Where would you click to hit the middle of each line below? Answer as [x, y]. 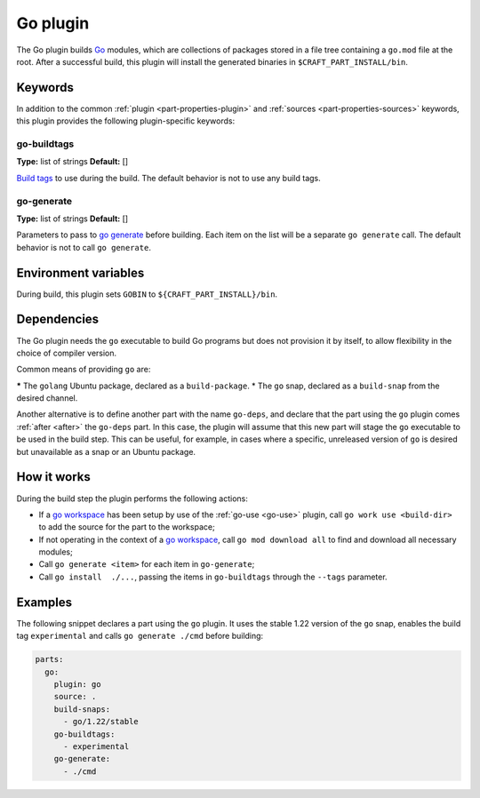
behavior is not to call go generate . [84, 247]
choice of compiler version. [67, 353]
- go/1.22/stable [101, 722]
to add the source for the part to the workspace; [127, 527]
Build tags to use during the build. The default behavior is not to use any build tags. [169, 178]
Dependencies [58, 319]
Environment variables [80, 272]
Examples [44, 602]
